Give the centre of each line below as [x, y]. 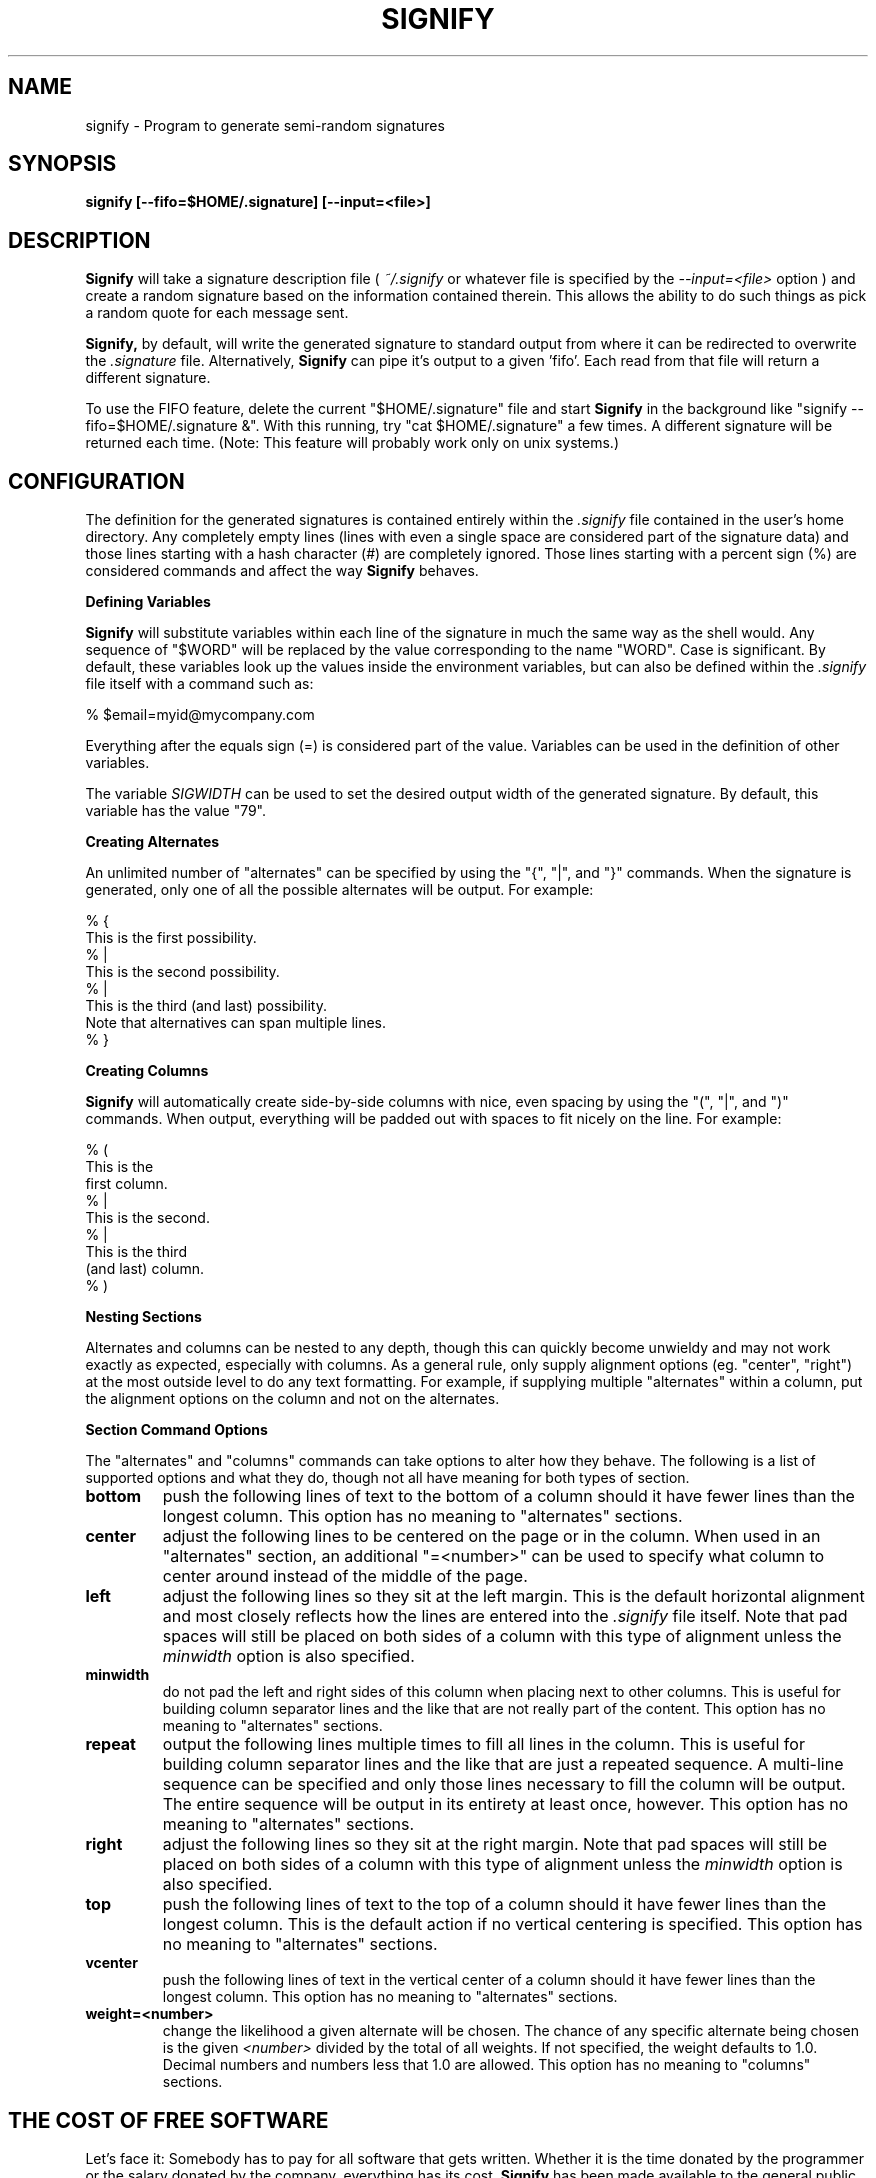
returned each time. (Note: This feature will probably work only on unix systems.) [352, 443]
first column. [126, 1184]
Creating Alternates [152, 842]
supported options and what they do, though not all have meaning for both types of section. [387, 1478]
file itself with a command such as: [199, 684]
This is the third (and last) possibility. [206, 1006]
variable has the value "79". [176, 811]
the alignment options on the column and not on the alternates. [292, 1399]
